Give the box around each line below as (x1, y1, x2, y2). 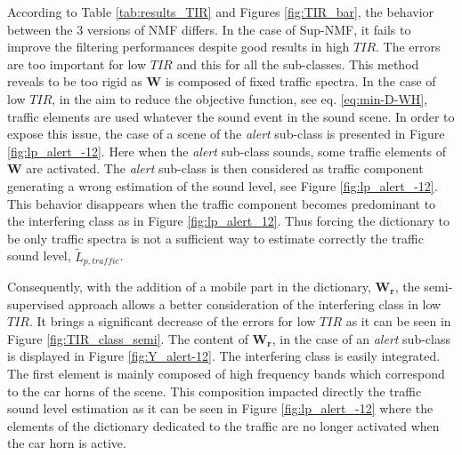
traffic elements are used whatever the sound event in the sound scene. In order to (7, 107, 455, 125)
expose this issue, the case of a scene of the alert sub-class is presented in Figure (7, 124, 445, 143)
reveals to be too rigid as (7, 72, 142, 91)
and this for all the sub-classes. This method (176, 54, 419, 73)
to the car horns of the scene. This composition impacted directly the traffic (7, 381, 422, 400)
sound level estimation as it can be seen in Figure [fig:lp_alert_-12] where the (7, 399, 434, 418)
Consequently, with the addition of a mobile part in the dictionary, (7, 276, 371, 295)
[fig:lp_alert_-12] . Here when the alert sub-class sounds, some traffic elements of (7, 141, 447, 160)
